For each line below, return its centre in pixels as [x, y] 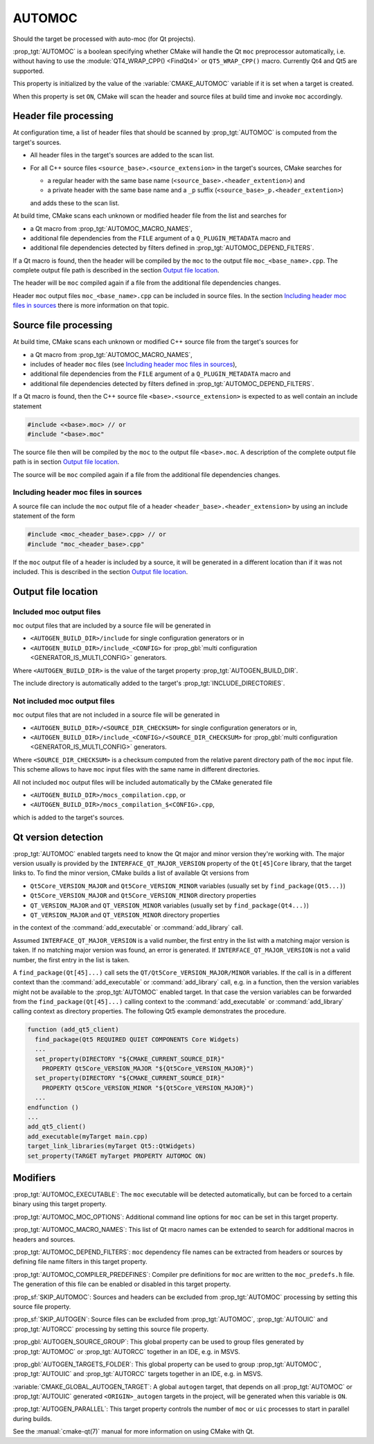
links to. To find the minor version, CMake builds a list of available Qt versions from [131, 873]
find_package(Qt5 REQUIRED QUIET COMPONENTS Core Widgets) [137, 1039]
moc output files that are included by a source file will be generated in [112, 626]
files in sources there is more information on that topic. [91, 306]
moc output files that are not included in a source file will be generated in [116, 715]
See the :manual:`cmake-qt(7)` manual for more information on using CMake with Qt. [134, 1432]
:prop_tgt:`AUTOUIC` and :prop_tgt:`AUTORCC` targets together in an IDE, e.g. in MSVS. [138, 1374]
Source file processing [63, 325]
